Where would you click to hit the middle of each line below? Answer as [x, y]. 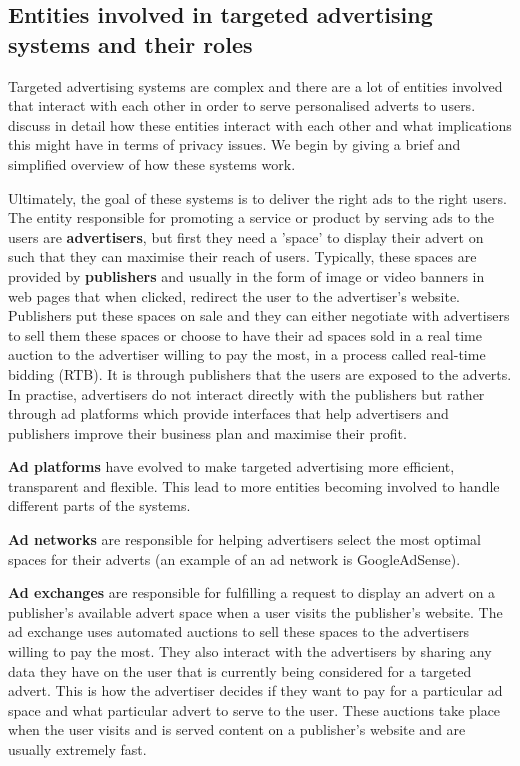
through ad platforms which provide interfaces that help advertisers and [228, 413]
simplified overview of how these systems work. [152, 163]
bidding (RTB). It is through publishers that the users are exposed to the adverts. [260, 373]
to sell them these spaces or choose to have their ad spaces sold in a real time [245, 334]
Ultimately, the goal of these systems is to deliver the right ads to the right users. [257, 197]
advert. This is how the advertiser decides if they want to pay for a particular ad [255, 690]
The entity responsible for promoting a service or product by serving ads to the [251, 217]
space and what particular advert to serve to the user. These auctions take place [254, 709]
